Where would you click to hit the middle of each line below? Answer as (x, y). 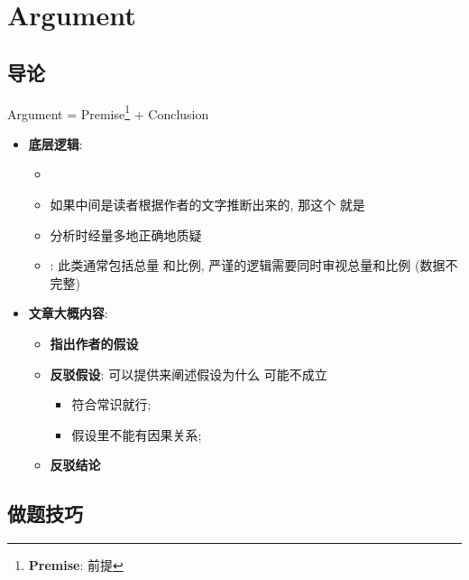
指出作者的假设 (94, 343)
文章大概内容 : (68, 313)
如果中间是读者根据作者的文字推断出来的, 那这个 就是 (207, 205)
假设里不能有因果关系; (137, 434)
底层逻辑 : (55, 143)
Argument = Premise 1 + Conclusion (108, 112)
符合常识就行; (111, 404)
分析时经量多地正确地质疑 (126, 234)
